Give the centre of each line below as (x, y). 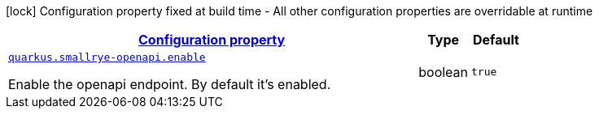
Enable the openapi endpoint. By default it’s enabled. (170, 84)
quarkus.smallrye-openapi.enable (107, 57)
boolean (444, 72)
